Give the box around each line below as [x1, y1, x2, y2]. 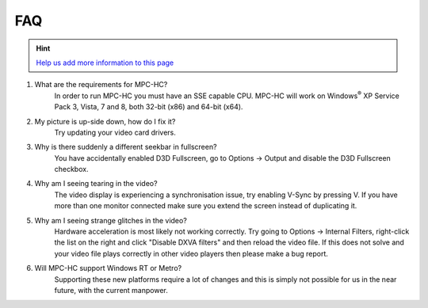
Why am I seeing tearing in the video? [34, 179, 158, 188]
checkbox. [54, 165, 89, 174]
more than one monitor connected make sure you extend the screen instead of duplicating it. [54, 201, 357, 211]
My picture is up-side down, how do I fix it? [34, 116, 176, 126]
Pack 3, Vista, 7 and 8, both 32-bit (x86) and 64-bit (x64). [54, 102, 243, 112]
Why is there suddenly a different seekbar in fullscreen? [34, 143, 217, 152]
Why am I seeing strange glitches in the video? [34, 215, 188, 225]
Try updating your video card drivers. [54, 127, 176, 137]
